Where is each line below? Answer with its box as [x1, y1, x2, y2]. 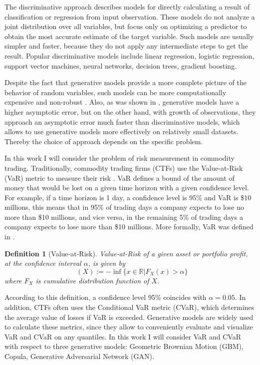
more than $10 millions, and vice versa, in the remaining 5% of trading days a [4, 211, 243, 222]
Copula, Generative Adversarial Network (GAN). [4, 351, 154, 361]
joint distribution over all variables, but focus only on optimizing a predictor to [4, 21, 247, 32]
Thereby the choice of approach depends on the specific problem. [4, 136, 203, 146]
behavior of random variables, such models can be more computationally [4, 87, 227, 97]
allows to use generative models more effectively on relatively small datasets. [4, 126, 239, 137]
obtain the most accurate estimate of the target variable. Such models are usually [4, 31, 254, 41]
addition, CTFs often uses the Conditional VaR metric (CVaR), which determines [4, 302, 255, 312]
